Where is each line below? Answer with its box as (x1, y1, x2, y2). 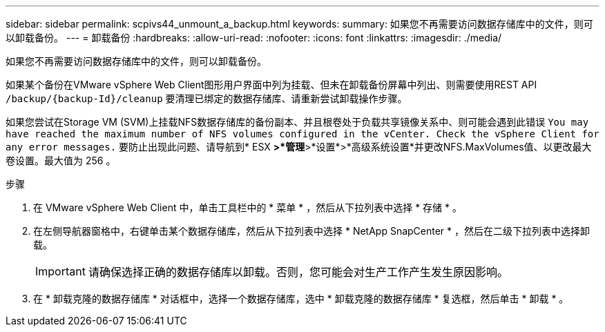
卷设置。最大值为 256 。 (6, 155, 116, 166)
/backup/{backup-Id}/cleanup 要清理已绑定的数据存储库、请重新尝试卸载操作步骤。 (6, 92, 407, 104)
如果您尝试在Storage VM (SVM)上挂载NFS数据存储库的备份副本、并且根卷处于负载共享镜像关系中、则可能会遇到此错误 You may (6, 116, 589, 128)
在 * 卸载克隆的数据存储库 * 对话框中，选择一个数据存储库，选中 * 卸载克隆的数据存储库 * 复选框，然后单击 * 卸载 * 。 (33, 293, 569, 304)
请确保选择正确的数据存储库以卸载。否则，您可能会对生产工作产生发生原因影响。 (88, 265, 508, 279)
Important (35, 264, 86, 278)
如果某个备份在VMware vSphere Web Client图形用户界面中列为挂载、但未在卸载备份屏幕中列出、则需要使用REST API (6, 79, 537, 90)
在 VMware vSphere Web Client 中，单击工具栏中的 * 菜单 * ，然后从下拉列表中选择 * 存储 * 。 (33, 202, 462, 213)
